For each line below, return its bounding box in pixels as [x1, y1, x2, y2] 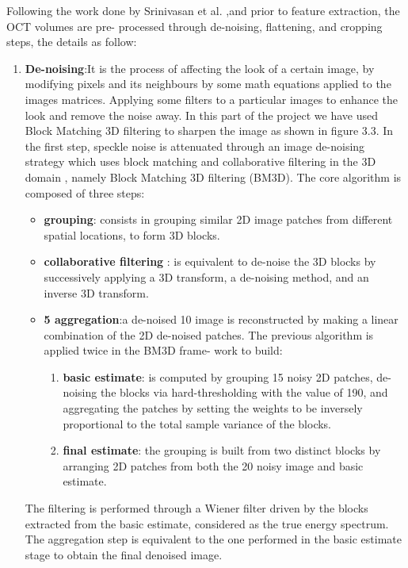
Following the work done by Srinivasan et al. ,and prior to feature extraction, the [6, 2, 400, 18]
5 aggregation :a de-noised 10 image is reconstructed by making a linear [44, 311, 398, 328]
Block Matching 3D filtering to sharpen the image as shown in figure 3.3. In [25, 122, 394, 139]
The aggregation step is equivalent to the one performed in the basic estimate [25, 531, 402, 547]
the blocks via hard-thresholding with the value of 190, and [100, 384, 388, 401]
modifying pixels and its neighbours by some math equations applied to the [25, 75, 391, 92]
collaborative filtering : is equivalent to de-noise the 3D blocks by [44, 253, 376, 270]
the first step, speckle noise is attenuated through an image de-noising [25, 137, 365, 154]
